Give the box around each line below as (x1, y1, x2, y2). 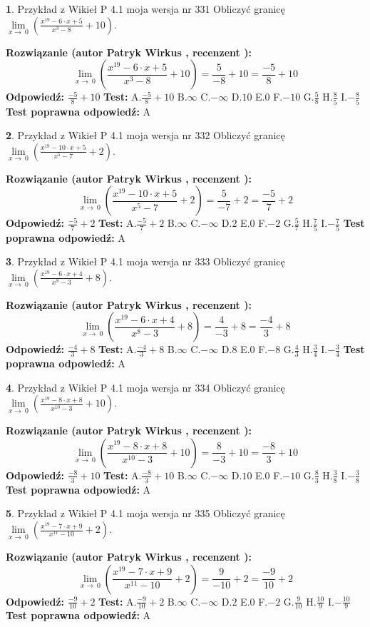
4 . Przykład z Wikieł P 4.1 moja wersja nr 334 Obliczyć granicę (6, 379, 285, 394)
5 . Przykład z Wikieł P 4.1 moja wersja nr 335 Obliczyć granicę (6, 506, 285, 521)
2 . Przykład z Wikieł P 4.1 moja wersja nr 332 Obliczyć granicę (6, 128, 285, 143)
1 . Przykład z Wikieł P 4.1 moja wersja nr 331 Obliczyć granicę (6, 1, 285, 16)
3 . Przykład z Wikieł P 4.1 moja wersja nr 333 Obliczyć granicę (6, 254, 285, 269)
